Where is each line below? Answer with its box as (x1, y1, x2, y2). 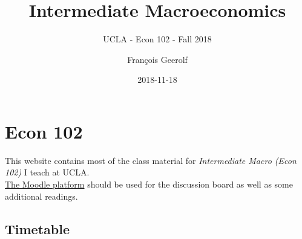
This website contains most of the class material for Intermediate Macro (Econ (5, 154, 297, 166)
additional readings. (5, 189, 78, 202)
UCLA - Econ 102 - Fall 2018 (103, 33, 212, 45)
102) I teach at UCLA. (5, 166, 90, 178)
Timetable (5, 219, 70, 238)
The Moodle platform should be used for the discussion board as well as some (5, 178, 293, 191)
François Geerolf (127, 53, 188, 65)
